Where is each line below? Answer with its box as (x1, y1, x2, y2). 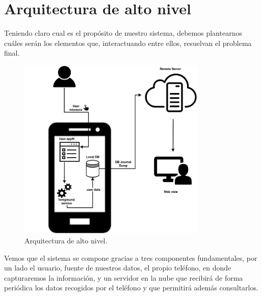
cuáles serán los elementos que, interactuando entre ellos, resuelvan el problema (4, 37, 252, 48)
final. (4, 47, 20, 58)
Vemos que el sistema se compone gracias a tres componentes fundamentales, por (4, 252, 257, 263)
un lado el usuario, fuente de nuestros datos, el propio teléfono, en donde (4, 262, 231, 273)
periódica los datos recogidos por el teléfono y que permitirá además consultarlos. (4, 282, 258, 293)
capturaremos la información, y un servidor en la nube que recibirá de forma (4, 272, 243, 283)
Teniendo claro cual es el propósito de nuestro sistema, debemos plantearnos (4, 28, 242, 38)
